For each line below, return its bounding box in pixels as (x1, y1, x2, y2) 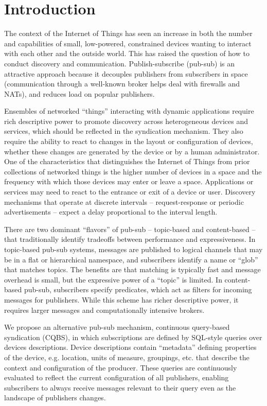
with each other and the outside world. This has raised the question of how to (4, 48, 250, 59)
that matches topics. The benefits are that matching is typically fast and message (4, 264, 261, 275)
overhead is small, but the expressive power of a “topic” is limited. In (4, 274, 222, 285)
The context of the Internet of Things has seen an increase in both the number (4, 28, 253, 39)
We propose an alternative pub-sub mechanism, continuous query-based (4, 322, 230, 332)
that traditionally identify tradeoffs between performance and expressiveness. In (4, 234, 256, 244)
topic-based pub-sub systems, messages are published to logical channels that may (4, 244, 263, 254)
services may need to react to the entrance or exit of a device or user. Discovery (4, 186, 256, 197)
